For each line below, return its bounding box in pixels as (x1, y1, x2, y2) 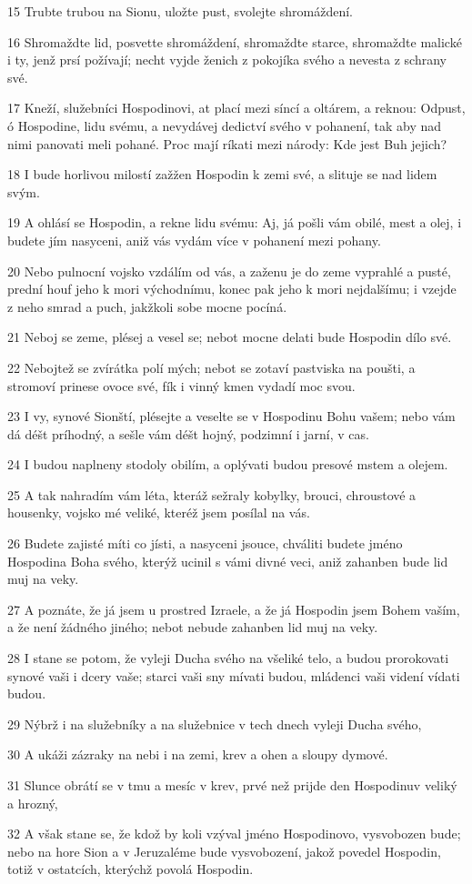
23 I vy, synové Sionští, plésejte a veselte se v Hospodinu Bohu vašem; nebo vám (7, 407, 456, 426)
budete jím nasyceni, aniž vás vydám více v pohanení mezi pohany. (7, 230, 381, 249)
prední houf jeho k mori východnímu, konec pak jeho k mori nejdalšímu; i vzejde (7, 279, 457, 298)
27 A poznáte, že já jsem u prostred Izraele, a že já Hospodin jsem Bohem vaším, (7, 599, 460, 618)
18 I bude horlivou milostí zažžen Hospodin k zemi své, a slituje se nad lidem (7, 165, 437, 184)
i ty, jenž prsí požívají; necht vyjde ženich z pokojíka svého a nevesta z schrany (7, 50, 447, 69)
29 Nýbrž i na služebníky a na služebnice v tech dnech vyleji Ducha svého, (7, 714, 422, 733)
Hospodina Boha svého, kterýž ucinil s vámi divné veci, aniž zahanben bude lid (7, 551, 448, 570)
